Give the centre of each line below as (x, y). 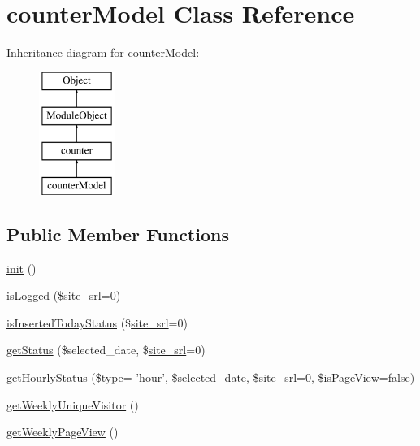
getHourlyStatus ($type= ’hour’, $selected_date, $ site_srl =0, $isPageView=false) (211, 377)
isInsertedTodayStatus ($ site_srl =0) (97, 322)
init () (22, 268)
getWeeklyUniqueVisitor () (73, 404)
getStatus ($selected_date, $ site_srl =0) (106, 350)
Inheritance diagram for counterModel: (103, 52)
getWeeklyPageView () (63, 432)
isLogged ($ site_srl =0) (64, 295)
